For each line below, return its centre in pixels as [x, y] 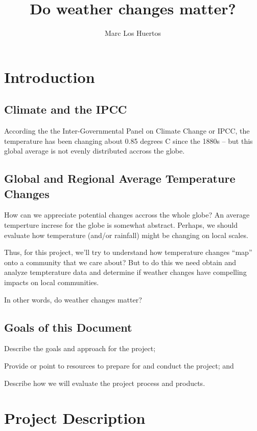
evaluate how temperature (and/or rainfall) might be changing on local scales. [126, 235]
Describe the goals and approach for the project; [80, 348]
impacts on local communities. [52, 282]
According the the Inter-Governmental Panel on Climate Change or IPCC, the [127, 131]
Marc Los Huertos [133, 33]
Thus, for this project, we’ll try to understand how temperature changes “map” [128, 252]
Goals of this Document [68, 327]
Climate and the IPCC [66, 109]
